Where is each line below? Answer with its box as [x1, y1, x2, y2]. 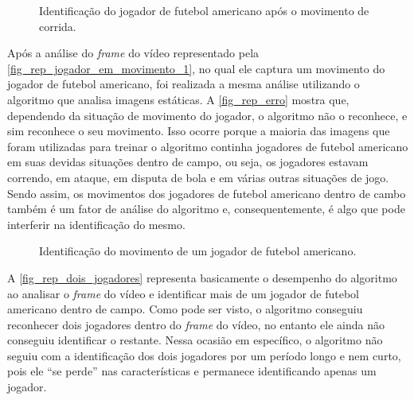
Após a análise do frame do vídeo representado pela [7, 45, 260, 61]
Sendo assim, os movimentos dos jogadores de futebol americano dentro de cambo [7, 184, 406, 201]
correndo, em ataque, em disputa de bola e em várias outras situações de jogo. [7, 169, 389, 185]
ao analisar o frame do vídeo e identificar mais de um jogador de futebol [7, 285, 359, 301]
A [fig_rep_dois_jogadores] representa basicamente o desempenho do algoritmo [7, 269, 397, 285]
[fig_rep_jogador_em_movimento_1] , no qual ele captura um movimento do [7, 60, 385, 76]
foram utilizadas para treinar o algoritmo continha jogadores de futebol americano [7, 138, 408, 154]
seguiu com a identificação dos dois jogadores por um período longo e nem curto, [7, 347, 401, 363]
